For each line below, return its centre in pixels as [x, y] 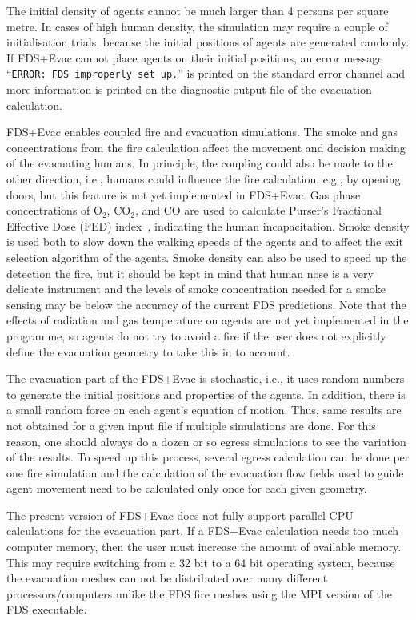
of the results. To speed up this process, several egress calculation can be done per [208, 457]
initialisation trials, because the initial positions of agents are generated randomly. [208, 42]
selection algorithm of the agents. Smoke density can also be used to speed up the [207, 257]
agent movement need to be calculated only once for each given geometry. [187, 488]
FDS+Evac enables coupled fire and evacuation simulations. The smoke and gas [202, 132]
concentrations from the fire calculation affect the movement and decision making [206, 147]
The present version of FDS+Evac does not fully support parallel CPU [180, 515]
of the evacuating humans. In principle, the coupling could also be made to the [200, 163]
